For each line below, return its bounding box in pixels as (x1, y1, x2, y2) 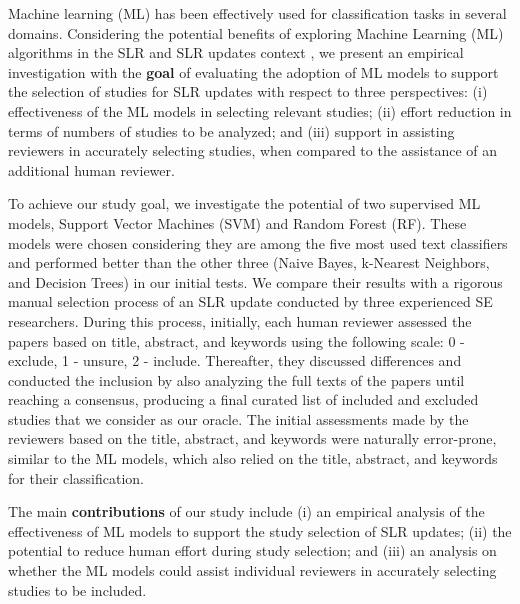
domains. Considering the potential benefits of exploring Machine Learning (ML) (8, 22, 504, 43)
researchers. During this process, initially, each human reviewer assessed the (8, 310, 472, 331)
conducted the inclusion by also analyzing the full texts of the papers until (8, 369, 465, 390)
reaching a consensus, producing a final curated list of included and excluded (8, 389, 479, 410)
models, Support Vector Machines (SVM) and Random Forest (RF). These (8, 212, 467, 233)
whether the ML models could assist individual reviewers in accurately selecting (8, 560, 497, 581)
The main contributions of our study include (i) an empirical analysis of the (8, 501, 485, 522)
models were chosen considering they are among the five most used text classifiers (8, 232, 508, 253)
